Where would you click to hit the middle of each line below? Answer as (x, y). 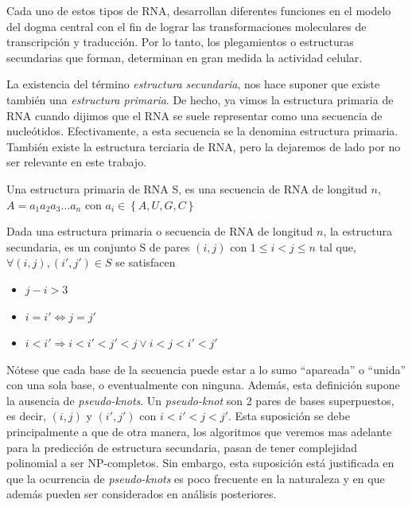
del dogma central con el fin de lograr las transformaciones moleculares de (187, 26)
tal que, (338, 246)
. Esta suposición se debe (289, 416)
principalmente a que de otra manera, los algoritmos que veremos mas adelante (199, 432)
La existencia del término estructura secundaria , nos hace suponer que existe (193, 84)
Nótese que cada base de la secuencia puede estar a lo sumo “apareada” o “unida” (206, 369)
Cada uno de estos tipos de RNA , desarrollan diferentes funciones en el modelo (199, 10)
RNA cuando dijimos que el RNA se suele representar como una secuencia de (194, 115)
